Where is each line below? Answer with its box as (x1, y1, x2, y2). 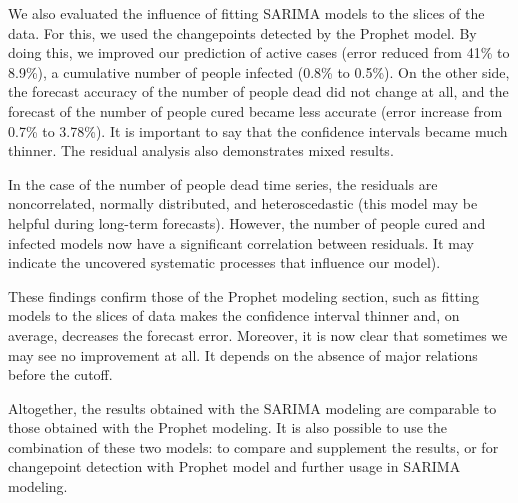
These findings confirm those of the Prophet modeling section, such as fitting (8, 285, 479, 306)
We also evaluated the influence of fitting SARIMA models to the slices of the (8, 3, 485, 23)
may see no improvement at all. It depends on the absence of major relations (8, 344, 478, 365)
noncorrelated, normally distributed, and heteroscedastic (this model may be (8, 193, 478, 214)
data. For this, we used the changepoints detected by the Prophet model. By (8, 22, 477, 43)
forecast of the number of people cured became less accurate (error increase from (8, 100, 503, 121)
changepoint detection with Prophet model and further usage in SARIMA (8, 456, 461, 477)
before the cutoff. (8, 364, 113, 385)
